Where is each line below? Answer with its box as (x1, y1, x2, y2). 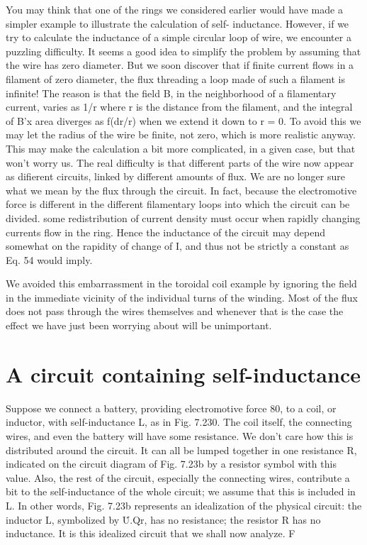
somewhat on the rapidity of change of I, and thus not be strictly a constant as (6, 238, 349, 253)
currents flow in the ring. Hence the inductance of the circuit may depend (6, 224, 325, 239)
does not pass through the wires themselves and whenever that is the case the (6, 304, 344, 319)
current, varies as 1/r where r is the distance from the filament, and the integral (6, 99, 353, 114)
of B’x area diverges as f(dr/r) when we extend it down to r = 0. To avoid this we (6, 113, 361, 128)
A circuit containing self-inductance (6, 359, 361, 388)
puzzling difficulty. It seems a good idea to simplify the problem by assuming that (6, 43, 361, 58)
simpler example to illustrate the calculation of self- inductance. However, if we (6, 16, 349, 31)
